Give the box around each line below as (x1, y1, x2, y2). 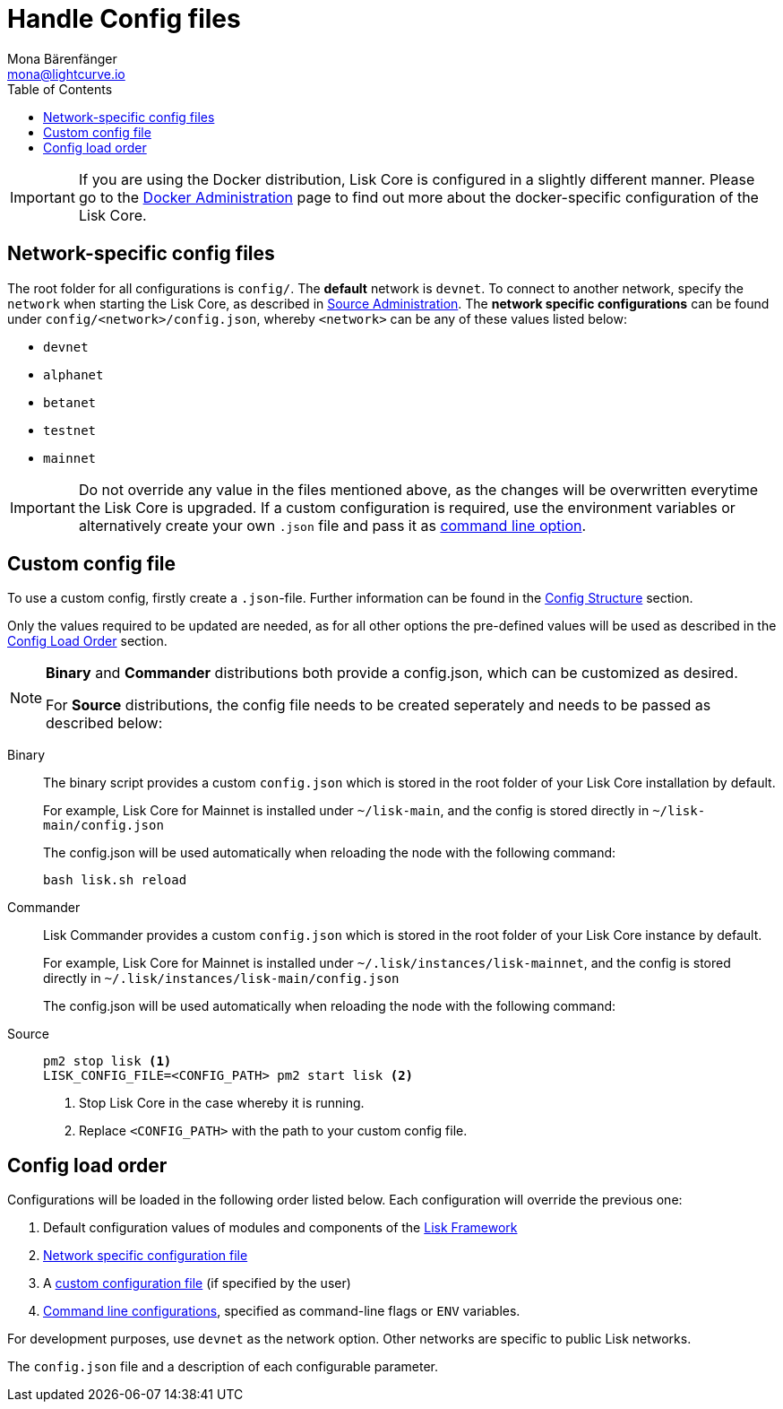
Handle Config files (7, 4, 241, 34)
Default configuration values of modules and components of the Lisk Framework (43, 1220, 518, 1236)
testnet (43, 422, 97, 438)
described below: (46, 714, 163, 733)
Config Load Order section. (7, 633, 168, 649)
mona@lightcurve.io (7, 65, 125, 82)
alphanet (43, 367, 104, 382)
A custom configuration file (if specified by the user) (43, 1275, 351, 1292)
